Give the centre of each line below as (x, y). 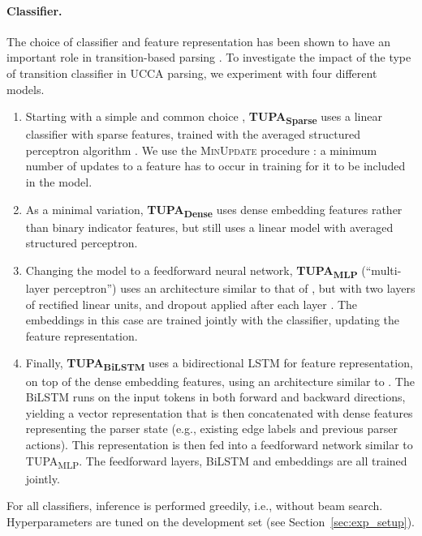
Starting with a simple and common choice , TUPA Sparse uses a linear (204, 117)
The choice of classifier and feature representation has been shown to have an (199, 41)
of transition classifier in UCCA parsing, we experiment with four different (192, 73)
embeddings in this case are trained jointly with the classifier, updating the (212, 320)
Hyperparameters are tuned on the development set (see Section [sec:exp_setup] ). (211, 521)
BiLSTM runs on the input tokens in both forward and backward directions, (215, 397)
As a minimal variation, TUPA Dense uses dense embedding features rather (214, 210)
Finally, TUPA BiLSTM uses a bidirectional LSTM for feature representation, (219, 364)
